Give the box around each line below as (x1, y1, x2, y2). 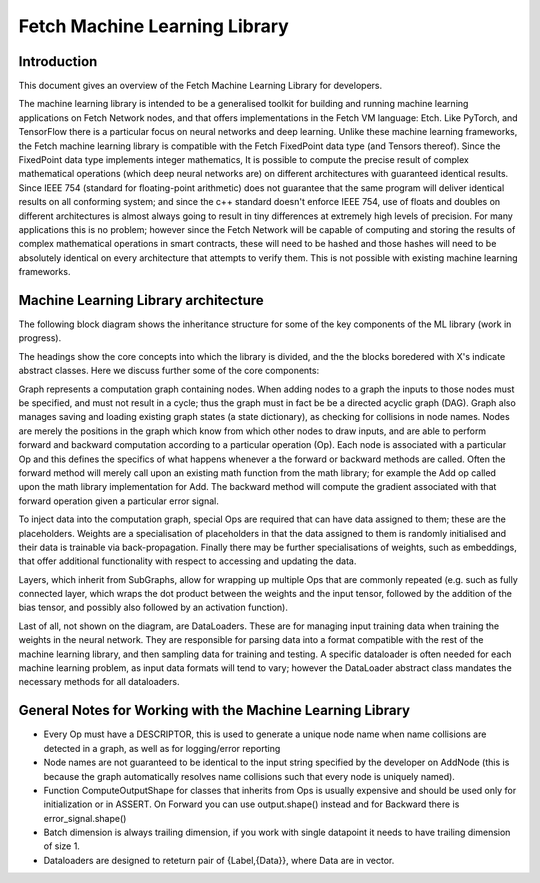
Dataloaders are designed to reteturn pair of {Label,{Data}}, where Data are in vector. (43, 854, 395, 866)
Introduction (18, 53, 98, 70)
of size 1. (43, 840, 80, 852)
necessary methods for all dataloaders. (18, 676, 180, 688)
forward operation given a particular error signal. (18, 495, 219, 507)
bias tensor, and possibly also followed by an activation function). (18, 601, 289, 614)
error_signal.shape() (43, 812, 127, 824)
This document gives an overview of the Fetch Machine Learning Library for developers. (18, 80, 383, 92)
